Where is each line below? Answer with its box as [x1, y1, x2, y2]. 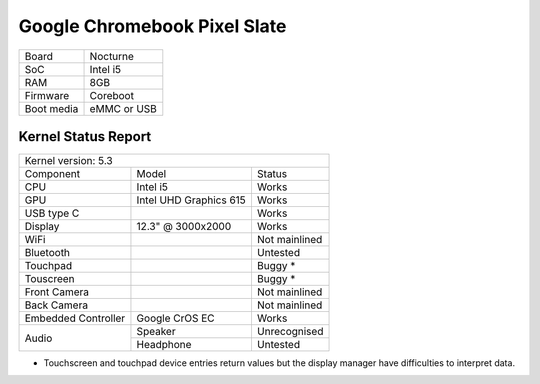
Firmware [24, 88, 70, 102]
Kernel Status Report [18, 128, 152, 145]
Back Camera [24, 298, 89, 312]
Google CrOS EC [136, 311, 215, 325]
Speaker [136, 325, 176, 339]
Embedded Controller [24, 311, 126, 325]
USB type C [24, 206, 80, 220]
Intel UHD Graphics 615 [136, 193, 247, 207]
